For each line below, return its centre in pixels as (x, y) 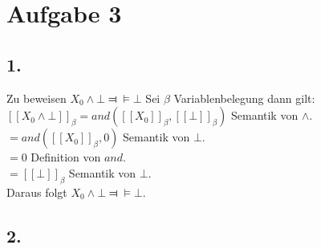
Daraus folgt (37, 192)
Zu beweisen (37, 98)
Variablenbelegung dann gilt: (244, 98)
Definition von (66, 157)
